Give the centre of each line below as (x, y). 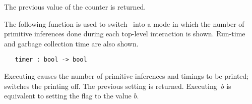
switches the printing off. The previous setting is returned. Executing (111, 86)
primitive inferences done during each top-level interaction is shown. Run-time (125, 34)
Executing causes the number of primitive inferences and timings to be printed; (127, 76)
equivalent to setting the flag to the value (68, 96)
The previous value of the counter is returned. (75, 7)
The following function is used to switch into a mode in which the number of (124, 23)
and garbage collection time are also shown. (71, 43)
